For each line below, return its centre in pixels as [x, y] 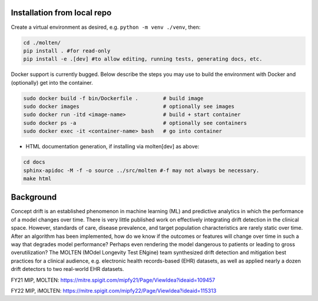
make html [37, 178]
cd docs [34, 162]
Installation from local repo [61, 13]
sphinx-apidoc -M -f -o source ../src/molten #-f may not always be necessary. [141, 170]
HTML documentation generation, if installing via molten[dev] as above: [112, 147]
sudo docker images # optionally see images [129, 107]
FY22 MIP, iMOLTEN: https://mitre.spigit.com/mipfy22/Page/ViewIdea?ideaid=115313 [114, 290]
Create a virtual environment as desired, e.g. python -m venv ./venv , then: [106, 27]
